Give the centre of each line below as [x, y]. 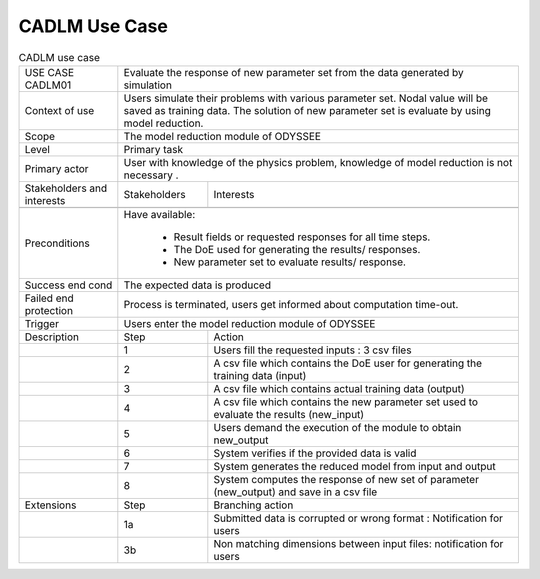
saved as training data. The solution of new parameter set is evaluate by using [307, 110]
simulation [147, 85]
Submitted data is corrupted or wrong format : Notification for [358, 518]
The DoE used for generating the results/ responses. [297, 249]
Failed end [49, 298]
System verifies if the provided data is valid [315, 453]
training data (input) [260, 375]
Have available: [159, 214]
